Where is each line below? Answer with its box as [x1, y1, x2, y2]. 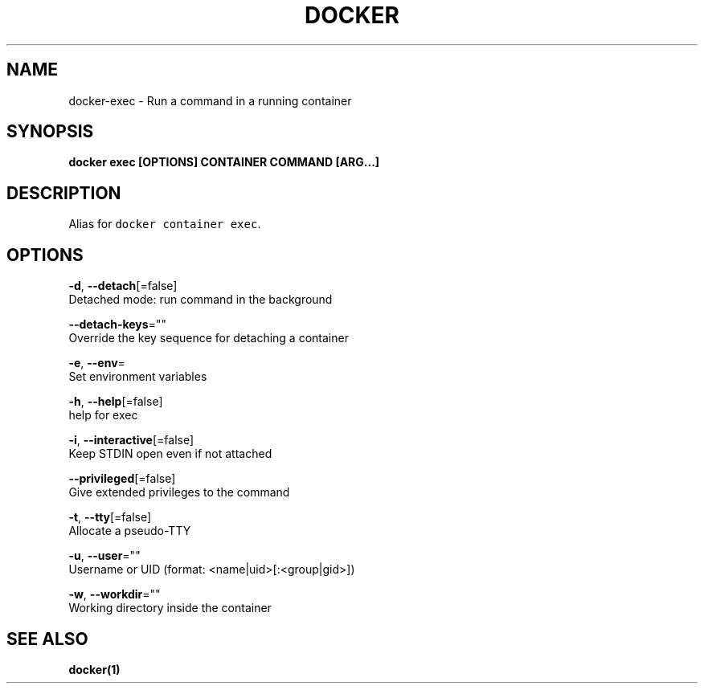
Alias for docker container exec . [68, 217, 261, 231]
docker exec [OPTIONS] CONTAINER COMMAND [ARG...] [68, 155, 380, 169]
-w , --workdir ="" [68, 587, 161, 602]
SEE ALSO [6, 628, 88, 649]
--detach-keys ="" [68, 317, 166, 332]
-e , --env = [68, 356, 125, 370]
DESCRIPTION [6, 182, 121, 203]
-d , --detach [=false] [68, 279, 178, 293]
